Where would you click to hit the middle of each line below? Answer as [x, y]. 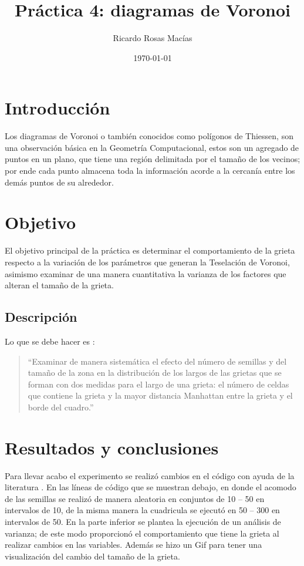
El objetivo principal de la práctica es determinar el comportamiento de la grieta [150, 250]
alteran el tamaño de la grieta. [59, 285]
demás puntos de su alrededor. [59, 182]
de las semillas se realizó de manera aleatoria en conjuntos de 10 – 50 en [135, 498]
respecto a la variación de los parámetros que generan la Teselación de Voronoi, [147, 262]
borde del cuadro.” [61, 407]
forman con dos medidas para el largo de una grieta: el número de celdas [158, 384]
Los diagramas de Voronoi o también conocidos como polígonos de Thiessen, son [149, 136]
